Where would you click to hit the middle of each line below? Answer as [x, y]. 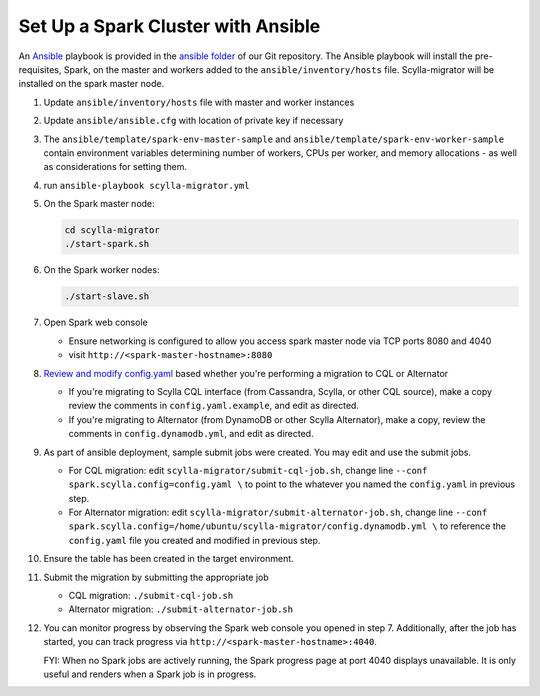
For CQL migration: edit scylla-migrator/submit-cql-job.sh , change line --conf [248, 470]
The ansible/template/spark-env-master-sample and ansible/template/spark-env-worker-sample [274, 139]
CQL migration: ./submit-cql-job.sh [151, 596]
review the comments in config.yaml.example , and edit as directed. [214, 406]
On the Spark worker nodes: [101, 270]
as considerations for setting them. [115, 167]
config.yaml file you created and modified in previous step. [194, 540]
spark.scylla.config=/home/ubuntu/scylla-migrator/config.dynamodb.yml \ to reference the [287, 526]
